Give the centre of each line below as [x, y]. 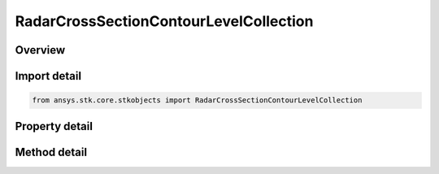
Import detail [48, 76]
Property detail [54, 126]
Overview [40, 50]
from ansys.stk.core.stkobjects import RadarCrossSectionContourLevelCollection [197, 100]
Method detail [51, 152]
